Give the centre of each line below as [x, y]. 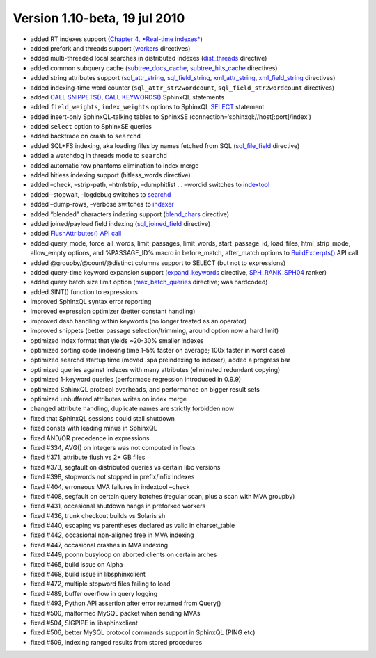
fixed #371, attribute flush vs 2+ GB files [88, 457]
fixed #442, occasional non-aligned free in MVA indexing [112, 535]
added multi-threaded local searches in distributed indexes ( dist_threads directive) [149, 58]
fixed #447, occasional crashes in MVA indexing [99, 545]
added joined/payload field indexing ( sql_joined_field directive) [120, 223]
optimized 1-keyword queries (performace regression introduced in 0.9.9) [136, 380]
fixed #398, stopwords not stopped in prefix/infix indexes [112, 477]
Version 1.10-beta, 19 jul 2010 [99, 18]
